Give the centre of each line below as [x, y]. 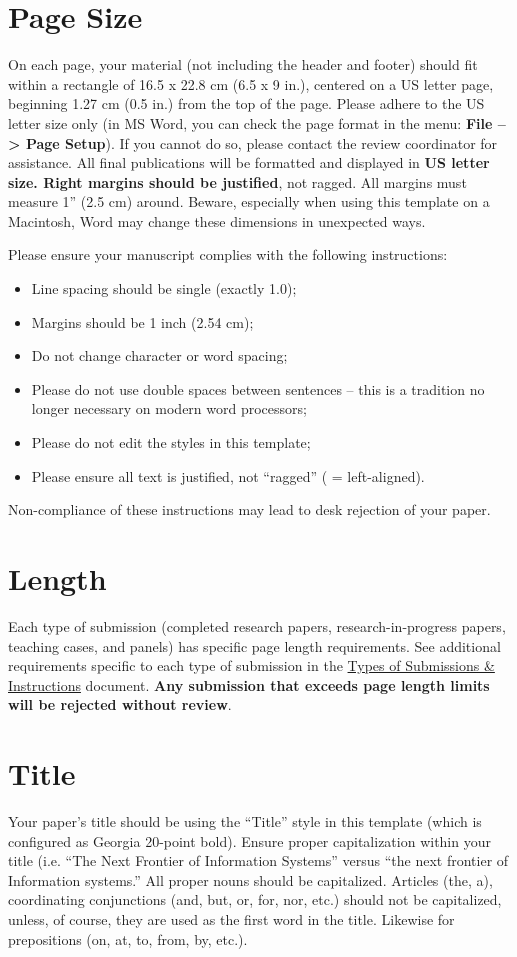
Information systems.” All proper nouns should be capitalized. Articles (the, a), [250, 879]
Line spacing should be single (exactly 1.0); [164, 288]
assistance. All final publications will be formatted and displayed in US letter [249, 162]
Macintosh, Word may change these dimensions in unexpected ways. [217, 220]
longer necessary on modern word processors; [169, 408]
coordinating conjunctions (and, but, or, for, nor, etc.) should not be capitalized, [255, 899]
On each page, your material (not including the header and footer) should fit [243, 64]
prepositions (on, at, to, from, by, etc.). [128, 938]
